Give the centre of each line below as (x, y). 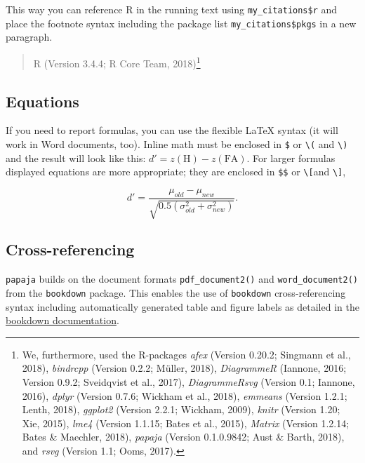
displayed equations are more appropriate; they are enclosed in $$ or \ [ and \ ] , (176, 172)
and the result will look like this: (76, 157)
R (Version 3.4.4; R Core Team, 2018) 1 (117, 62)
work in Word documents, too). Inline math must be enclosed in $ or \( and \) (177, 143)
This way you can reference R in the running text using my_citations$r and (172, 9)
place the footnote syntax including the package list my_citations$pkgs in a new (181, 23)
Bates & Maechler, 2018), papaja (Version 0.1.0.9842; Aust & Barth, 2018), (183, 437)
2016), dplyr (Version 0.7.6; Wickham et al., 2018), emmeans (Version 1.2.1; (185, 395)
